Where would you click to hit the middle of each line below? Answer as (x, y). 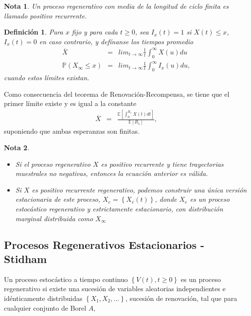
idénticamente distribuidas (43, 298)
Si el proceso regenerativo (53, 164)
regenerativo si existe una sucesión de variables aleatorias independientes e (115, 289)
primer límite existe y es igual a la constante (70, 103)
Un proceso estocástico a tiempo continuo (66, 279)
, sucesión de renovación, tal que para (181, 298)
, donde (166, 199)
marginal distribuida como (54, 218)
